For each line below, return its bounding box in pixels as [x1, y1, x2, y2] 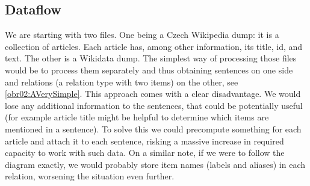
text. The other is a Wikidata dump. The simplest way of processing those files [5, 52, 297, 64]
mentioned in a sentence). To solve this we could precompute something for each [5, 122, 302, 135]
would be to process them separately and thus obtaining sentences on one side [5, 63, 293, 76]
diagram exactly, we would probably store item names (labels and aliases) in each [5, 158, 306, 170]
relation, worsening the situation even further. [5, 170, 175, 182]
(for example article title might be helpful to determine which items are [5, 111, 269, 123]
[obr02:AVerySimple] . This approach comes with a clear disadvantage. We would [5, 87, 301, 100]
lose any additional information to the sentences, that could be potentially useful [5, 99, 303, 111]
